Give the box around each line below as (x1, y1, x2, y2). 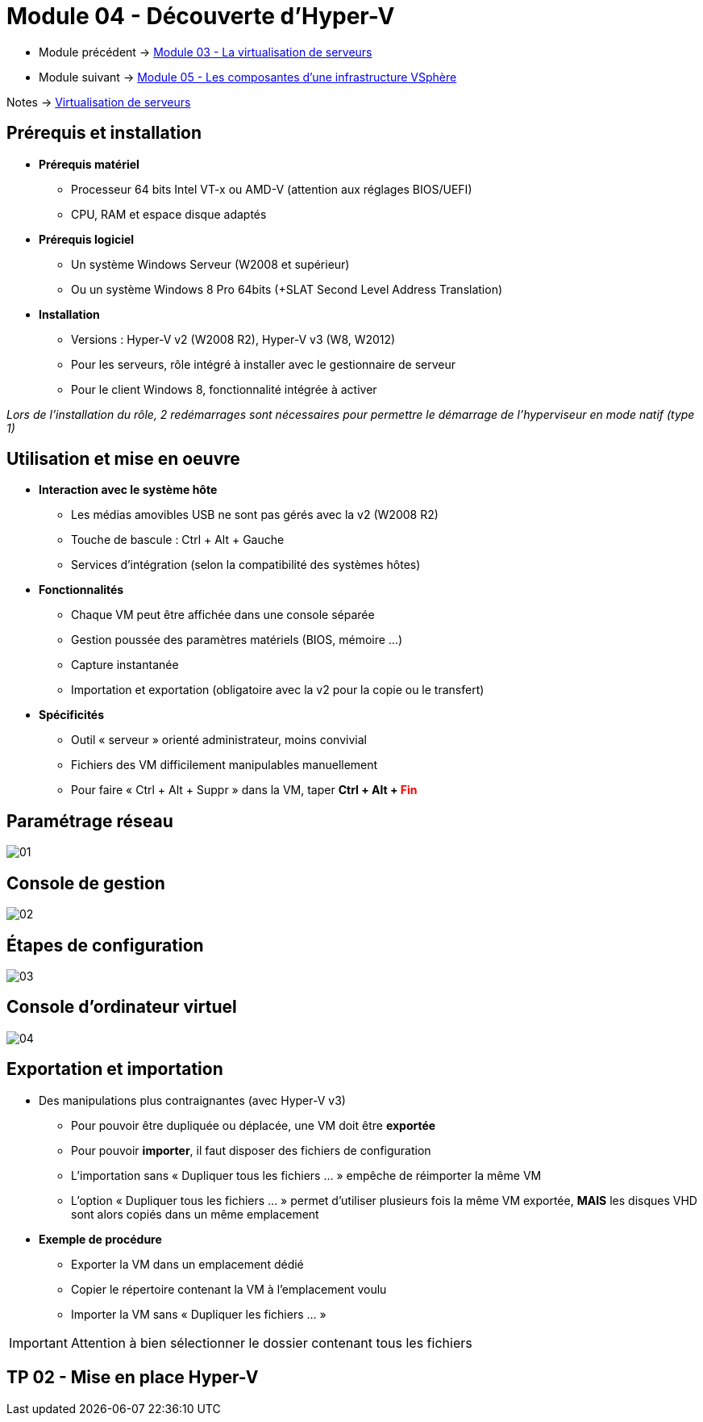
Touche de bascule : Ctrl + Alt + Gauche (71, 533, 285, 547)
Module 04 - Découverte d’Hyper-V (6, 2, 395, 30)
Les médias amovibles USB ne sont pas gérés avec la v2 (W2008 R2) (71, 508, 439, 522)
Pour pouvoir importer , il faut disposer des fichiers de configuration (71, 1143, 431, 1157)
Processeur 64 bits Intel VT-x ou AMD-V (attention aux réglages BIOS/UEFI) (71, 182, 472, 196)
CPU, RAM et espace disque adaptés (71, 207, 267, 221)
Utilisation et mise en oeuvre (6, 449, 240, 470)
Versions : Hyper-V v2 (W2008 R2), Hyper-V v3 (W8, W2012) (71, 332, 396, 346)
